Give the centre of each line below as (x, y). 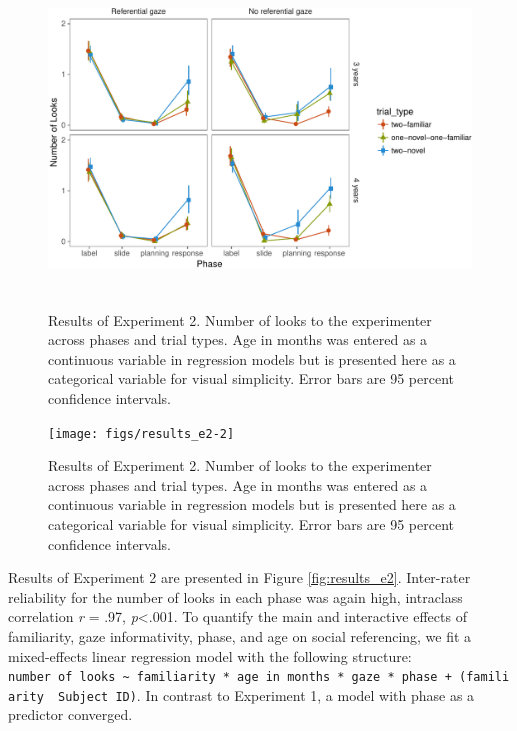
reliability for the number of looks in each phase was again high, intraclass (235, 596)
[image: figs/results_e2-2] (141, 433)
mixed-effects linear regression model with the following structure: (210, 655)
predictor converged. (70, 714)
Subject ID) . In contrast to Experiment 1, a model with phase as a (266, 694)
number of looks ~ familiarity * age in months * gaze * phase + (230, 677)
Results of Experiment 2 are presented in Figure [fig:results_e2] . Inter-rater (239, 577)
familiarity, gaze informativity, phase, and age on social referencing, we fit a (240, 635)
